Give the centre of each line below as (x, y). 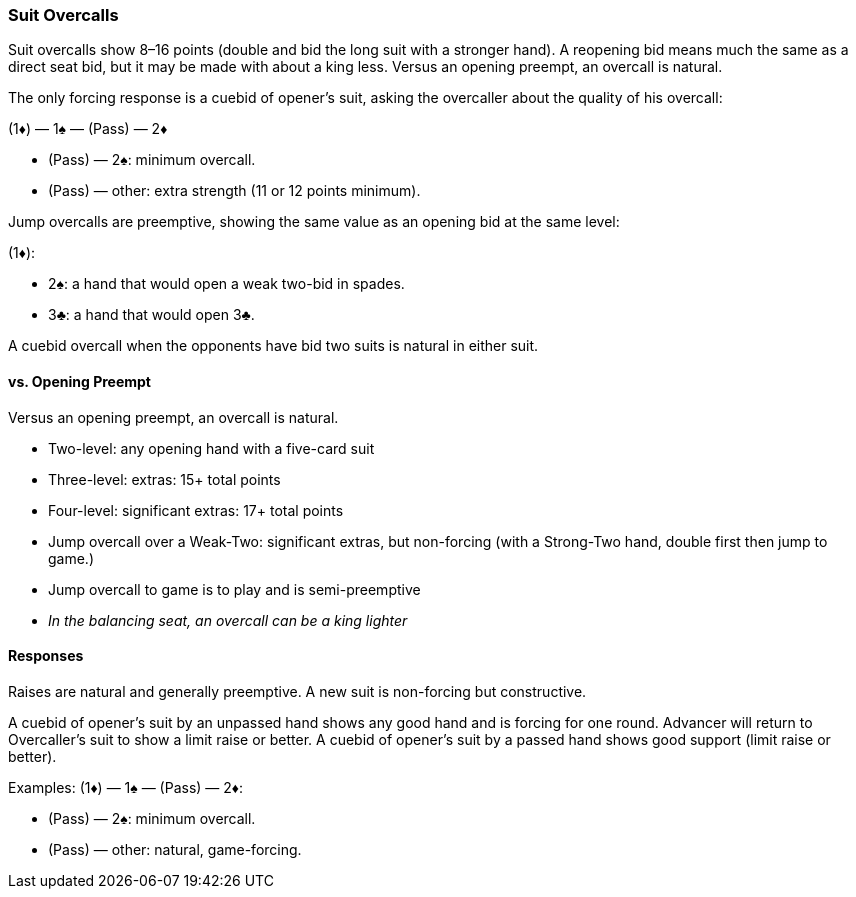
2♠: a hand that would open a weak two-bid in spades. (226, 284)
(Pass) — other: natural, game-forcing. (175, 849)
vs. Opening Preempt (79, 381)
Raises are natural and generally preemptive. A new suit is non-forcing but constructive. (297, 691)
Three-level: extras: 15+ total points (164, 479)
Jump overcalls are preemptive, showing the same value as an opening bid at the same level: (314, 222)
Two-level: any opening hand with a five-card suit (211, 448)
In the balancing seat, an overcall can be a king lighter (228, 620)
